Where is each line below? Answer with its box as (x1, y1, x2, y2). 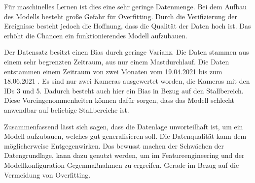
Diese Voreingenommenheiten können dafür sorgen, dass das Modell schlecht (4, 95, 235, 105)
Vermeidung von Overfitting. (4, 169, 91, 180)
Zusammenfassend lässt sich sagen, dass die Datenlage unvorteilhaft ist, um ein (4, 121, 243, 131)
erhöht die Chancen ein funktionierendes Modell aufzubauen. (4, 30, 187, 40)
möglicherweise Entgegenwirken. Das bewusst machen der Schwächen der (4, 140, 224, 151)
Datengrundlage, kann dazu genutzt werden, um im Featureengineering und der (4, 150, 245, 160)
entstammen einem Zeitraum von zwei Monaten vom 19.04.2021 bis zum (4, 66, 222, 76)
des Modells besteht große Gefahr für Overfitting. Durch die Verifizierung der (4, 11, 237, 21)
